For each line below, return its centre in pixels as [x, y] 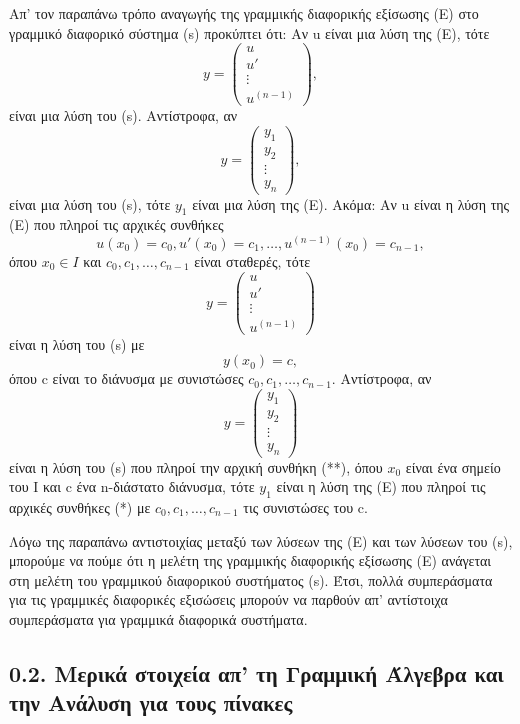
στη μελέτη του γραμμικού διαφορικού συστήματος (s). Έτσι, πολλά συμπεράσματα [251, 579]
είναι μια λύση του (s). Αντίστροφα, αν [123, 115]
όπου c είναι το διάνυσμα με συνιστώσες [126, 378]
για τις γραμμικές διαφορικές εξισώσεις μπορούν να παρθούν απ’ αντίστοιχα [228, 599]
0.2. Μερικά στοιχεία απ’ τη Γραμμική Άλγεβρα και [256, 672]
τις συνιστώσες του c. [305, 506]
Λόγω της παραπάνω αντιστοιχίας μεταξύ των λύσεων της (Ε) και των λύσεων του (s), [261, 540]
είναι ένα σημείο [453, 466]
